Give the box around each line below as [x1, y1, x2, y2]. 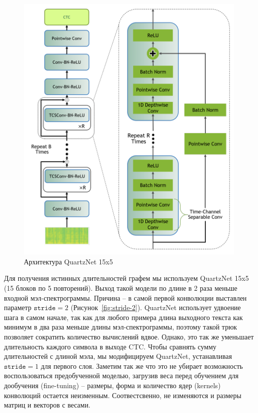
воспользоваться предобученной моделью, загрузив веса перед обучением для [4, 370, 239, 381]
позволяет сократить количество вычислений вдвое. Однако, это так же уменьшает [4, 331, 254, 342]
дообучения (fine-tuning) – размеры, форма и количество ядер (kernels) [4, 380, 221, 390]
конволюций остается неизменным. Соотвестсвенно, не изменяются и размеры [4, 390, 242, 400]
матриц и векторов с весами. [4, 400, 91, 410]
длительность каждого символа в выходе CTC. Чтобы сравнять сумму [4, 341, 217, 351]
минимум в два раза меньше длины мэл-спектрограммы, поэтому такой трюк [4, 322, 237, 332]
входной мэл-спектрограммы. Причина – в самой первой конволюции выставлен [4, 292, 247, 303]
